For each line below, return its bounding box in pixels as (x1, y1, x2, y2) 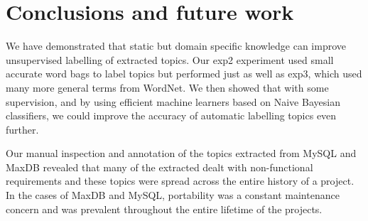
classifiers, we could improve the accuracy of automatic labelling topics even (6, 108, 337, 123)
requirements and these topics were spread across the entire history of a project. (6, 173, 355, 188)
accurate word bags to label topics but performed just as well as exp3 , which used (6, 66, 362, 81)
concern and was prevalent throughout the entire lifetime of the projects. (6, 201, 323, 216)
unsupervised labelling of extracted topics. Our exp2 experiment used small (6, 52, 334, 67)
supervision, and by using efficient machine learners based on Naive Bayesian (6, 94, 340, 109)
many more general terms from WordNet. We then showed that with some (6, 80, 329, 95)
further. (6, 122, 39, 136)
